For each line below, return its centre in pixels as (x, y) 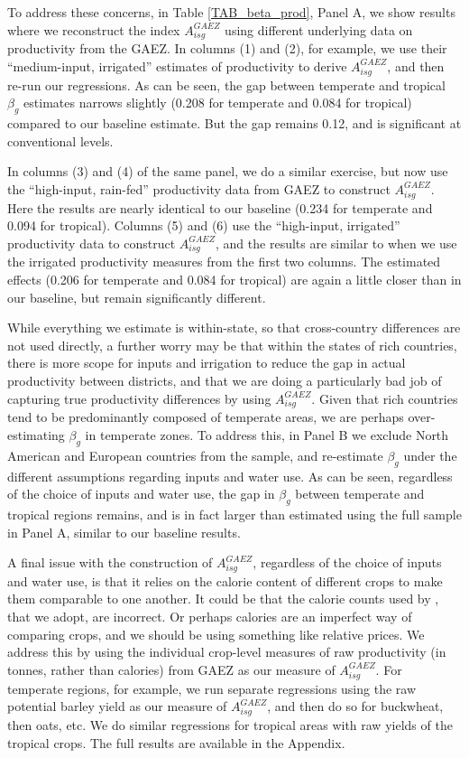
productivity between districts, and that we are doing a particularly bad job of (225, 381)
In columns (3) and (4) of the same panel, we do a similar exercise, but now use (228, 171)
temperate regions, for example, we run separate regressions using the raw (212, 688)
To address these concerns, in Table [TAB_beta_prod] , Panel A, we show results (231, 12)
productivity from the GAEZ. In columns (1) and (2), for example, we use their (227, 48)
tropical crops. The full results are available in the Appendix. (176, 742)
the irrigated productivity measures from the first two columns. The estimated (224, 262)
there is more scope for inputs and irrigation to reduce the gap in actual (207, 363)
